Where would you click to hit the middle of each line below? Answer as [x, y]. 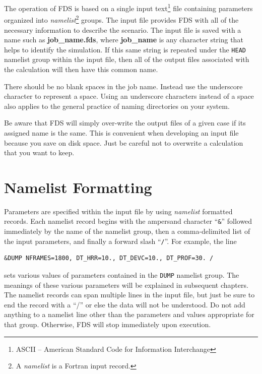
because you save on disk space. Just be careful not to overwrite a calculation [124, 142]
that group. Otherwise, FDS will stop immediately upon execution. [108, 324]
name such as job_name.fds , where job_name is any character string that [124, 40]
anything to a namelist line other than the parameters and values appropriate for [129, 314]
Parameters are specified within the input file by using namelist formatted [118, 211]
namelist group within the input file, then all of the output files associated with [127, 59]
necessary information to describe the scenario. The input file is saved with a [123, 29]
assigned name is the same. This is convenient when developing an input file [121, 132]
